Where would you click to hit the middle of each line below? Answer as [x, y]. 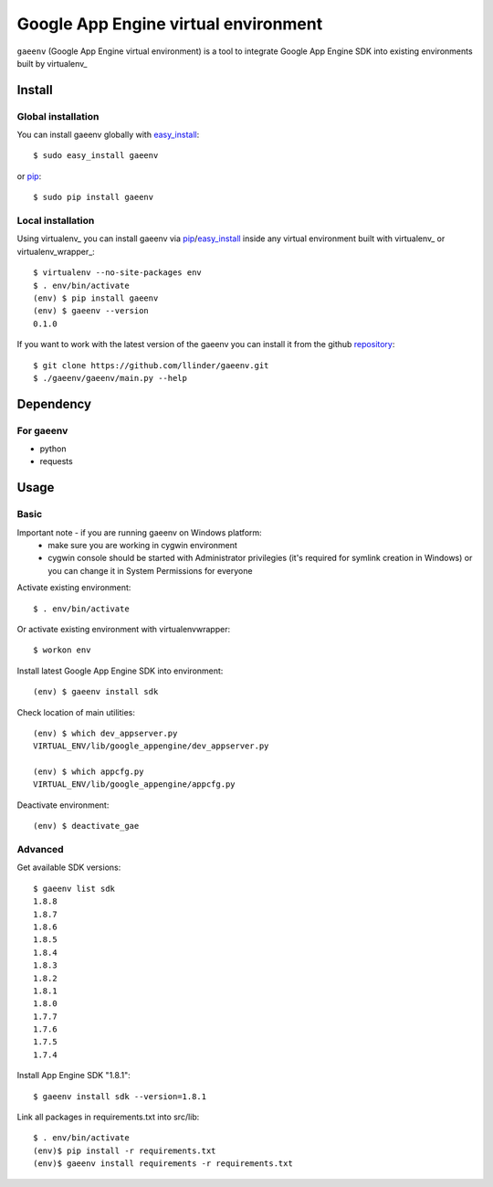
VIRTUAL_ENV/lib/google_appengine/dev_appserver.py [151, 746]
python [53, 449]
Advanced [40, 850]
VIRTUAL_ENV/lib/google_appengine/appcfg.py [135, 784]
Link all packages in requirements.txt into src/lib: [108, 1117]
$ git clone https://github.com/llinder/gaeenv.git [151, 365]
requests [56, 461]
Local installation [56, 221]
